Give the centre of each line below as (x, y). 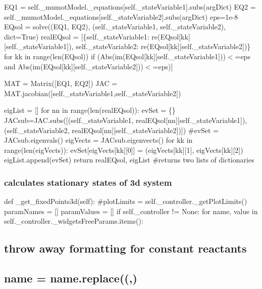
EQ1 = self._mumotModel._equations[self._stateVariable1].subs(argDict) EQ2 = (130, 7)
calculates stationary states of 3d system (88, 182)
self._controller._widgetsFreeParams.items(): (74, 221)
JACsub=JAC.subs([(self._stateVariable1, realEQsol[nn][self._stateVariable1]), (126, 120)
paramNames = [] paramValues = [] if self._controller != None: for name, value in (131, 211)
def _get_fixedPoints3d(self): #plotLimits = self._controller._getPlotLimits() (126, 201)
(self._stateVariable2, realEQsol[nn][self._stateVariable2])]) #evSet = (112, 130)
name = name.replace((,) (71, 278)
